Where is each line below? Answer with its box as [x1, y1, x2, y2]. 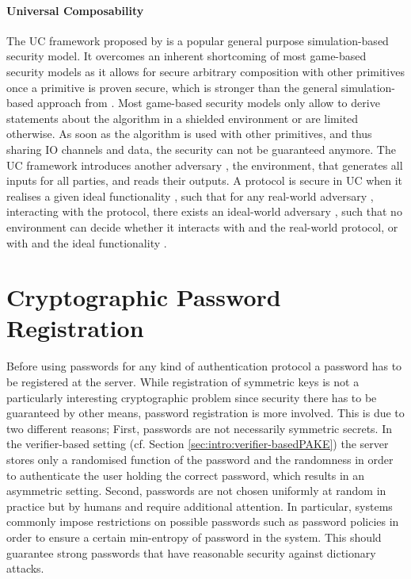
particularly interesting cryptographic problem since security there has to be [6, 389, 377, 405]
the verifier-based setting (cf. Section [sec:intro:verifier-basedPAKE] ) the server [6, 435, 389, 452]
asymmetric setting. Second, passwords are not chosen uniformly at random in [6, 482, 386, 499]
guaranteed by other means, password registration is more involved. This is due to [6, 405, 405, 421]
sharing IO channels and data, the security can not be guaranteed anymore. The [6, 140, 396, 157]
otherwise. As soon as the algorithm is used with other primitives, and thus [6, 125, 372, 142]
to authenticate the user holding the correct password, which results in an [6, 466, 365, 483]
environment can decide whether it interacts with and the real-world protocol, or [6, 218, 398, 235]
